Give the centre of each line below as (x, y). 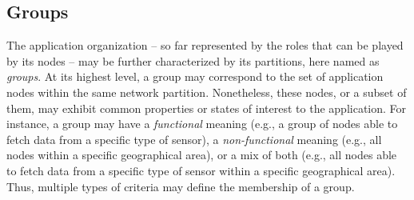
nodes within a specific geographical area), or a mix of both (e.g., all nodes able (202, 155)
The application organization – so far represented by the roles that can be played (205, 45)
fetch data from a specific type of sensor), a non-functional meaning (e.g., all (194, 139)
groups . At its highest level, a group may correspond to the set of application (195, 76)
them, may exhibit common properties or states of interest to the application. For (207, 108)
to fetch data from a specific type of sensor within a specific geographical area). (201, 170)
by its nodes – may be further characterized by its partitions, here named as (193, 60)
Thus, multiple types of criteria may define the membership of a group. (181, 186)
